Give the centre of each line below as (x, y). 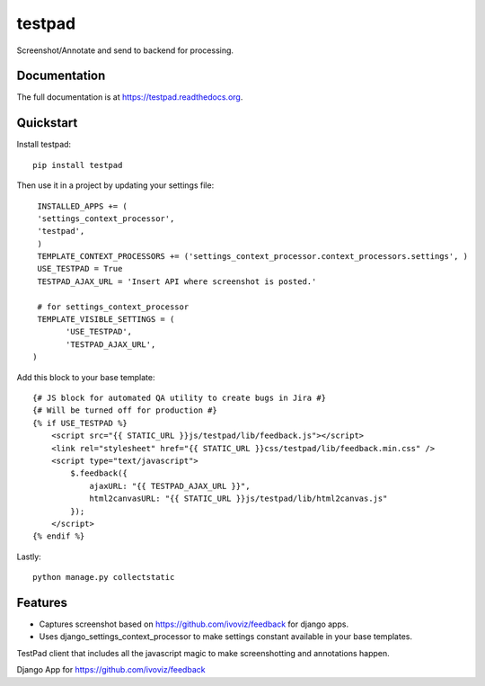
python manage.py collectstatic (104, 577)
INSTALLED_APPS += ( (82, 206)
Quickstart (47, 123)
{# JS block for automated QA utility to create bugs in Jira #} (180, 398)
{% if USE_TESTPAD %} (80, 423)
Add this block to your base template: (86, 377)
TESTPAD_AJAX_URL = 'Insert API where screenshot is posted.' (177, 281)
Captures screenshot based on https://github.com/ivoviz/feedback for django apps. (194, 624)
